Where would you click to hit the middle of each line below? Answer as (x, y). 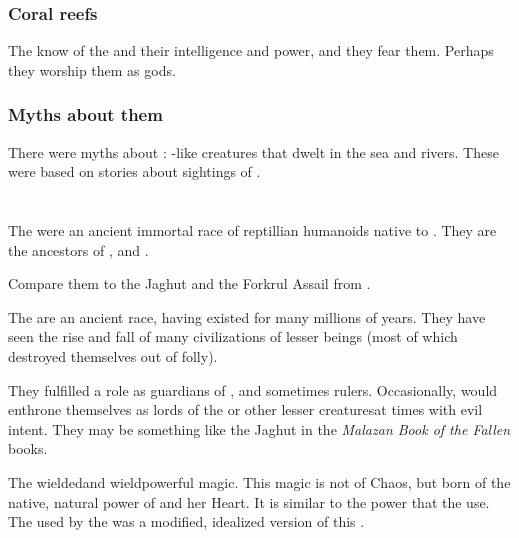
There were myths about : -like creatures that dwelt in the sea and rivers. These (253, 151)
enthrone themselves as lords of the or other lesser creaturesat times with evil (245, 409)
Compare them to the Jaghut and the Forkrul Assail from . (189, 283)
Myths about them (85, 114)
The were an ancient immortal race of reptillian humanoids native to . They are (252, 230)
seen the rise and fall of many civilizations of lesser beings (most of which (233, 336)
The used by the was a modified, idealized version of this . (186, 521)
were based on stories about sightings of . (134, 171)
